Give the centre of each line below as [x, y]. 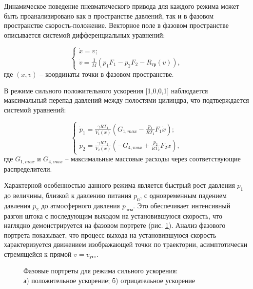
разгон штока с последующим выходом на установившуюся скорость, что [113, 215]
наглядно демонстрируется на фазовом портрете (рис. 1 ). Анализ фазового [115, 225]
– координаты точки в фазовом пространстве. [107, 74]
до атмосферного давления [81, 205]
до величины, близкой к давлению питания [68, 195]
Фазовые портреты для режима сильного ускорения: [101, 271]
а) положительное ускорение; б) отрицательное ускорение [109, 280]
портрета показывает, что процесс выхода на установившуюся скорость [110, 234]
